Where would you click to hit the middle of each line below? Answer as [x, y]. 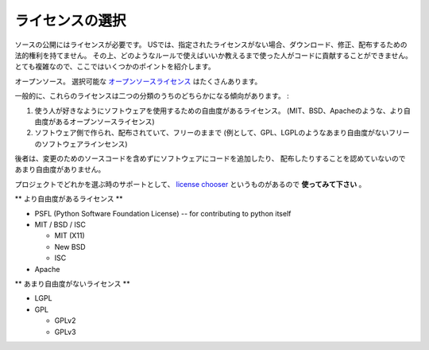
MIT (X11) [70, 235]
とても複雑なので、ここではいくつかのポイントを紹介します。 [115, 67]
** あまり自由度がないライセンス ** [72, 283]
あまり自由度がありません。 [60, 169]
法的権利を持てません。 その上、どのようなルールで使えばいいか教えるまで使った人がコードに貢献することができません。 [213, 55]
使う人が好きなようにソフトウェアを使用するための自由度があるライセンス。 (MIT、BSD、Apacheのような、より [219, 111]
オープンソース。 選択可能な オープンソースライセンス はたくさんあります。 [138, 81]
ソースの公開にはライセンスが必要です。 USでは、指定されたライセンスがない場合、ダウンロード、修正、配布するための [211, 45]
